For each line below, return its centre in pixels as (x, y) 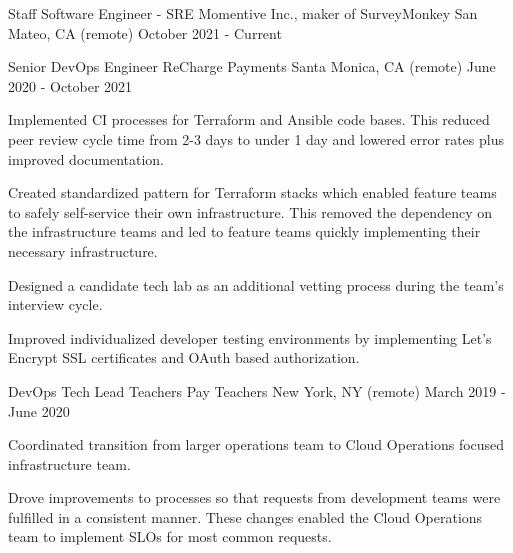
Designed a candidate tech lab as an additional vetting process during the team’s (256, 284)
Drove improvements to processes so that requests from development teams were (254, 497)
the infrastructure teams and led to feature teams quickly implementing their (244, 231)
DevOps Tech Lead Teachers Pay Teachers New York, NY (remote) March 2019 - (257, 390)
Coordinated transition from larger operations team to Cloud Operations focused (256, 444)
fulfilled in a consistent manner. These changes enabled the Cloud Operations (245, 516)
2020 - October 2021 (70, 85)
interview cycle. (55, 304)
